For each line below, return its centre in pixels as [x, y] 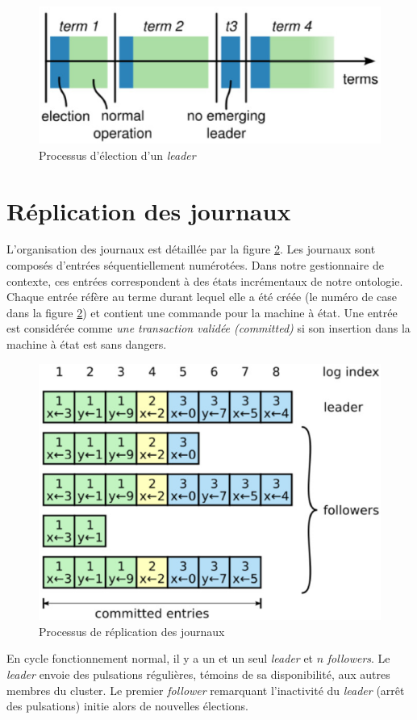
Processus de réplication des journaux [132, 631]
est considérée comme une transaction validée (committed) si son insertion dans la [208, 328]
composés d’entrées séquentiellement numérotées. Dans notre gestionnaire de [195, 265]
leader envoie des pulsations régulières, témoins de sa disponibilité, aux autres [198, 674]
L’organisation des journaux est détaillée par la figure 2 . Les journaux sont [191, 249]
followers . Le [359, 658]
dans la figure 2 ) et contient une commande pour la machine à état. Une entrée [202, 312]
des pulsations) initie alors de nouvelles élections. [127, 706]
